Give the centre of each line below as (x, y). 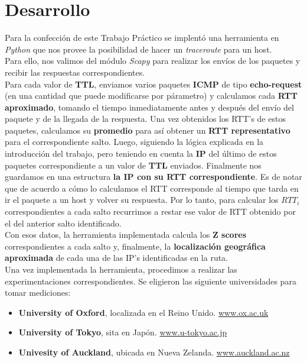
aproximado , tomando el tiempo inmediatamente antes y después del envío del (149, 107)
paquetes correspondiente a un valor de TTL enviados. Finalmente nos (133, 165)
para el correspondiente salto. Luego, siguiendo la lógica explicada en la (134, 142)
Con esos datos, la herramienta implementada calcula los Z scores (126, 235)
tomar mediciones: (38, 292)
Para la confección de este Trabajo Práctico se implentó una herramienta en (142, 38)
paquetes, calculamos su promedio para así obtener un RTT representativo (148, 130)
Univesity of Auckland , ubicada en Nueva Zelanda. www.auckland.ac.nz (154, 352)
